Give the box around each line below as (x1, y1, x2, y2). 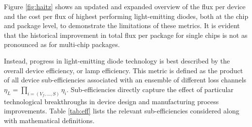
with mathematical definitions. (4, 115, 95, 125)
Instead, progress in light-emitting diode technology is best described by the (4, 55, 230, 65)
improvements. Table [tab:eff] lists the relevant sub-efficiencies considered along (4, 106, 239, 116)
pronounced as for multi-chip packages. (4, 39, 120, 49)
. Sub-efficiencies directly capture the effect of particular (67, 84, 234, 94)
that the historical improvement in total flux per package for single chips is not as (4, 30, 248, 40)
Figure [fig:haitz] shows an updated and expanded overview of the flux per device (4, 1, 246, 11)
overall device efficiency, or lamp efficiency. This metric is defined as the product (4, 65, 243, 75)
